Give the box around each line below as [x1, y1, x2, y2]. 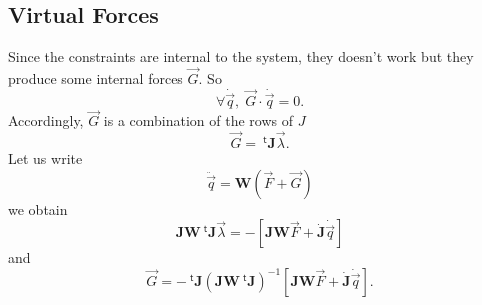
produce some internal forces [8, 68, 183, 89]
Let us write [8, 148, 83, 169]
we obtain [8, 198, 68, 219]
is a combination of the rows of [103, 110, 294, 131]
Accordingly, [8, 110, 84, 131]
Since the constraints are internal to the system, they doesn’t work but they [8, 46, 474, 67]
